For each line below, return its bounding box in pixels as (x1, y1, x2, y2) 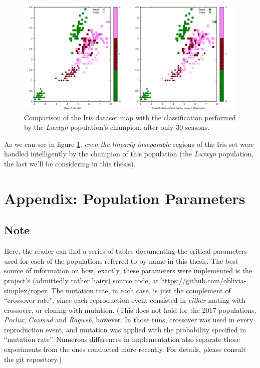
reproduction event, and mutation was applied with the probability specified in (4, 324, 246, 334)
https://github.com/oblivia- (161, 275, 246, 285)
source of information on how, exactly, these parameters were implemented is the (4, 265, 252, 276)
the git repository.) (4, 353, 62, 364)
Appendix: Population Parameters (4, 188, 245, 208)
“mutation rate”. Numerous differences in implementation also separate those (4, 334, 240, 344)
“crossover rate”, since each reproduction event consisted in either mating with (4, 295, 245, 305)
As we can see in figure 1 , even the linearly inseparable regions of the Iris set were (4, 138, 254, 149)
